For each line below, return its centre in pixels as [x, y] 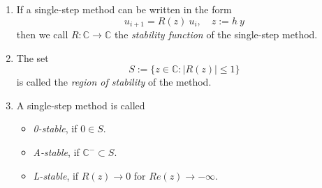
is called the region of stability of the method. [114, 82]
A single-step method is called [81, 105]
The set [32, 57]
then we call [42, 34]
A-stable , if [56, 152]
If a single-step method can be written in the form [124, 9]
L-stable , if [56, 175]
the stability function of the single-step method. [216, 34]
